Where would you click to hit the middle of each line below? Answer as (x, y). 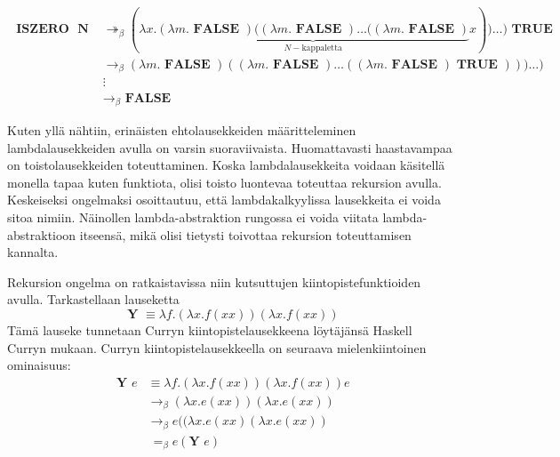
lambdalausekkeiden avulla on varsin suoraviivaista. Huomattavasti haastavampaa (230, 147)
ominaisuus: (39, 365)
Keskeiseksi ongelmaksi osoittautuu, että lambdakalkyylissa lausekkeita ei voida (224, 200)
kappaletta (322, 48)
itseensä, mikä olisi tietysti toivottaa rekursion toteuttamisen (245, 234)
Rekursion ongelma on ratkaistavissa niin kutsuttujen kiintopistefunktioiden (214, 281)
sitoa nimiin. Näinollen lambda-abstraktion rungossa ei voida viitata (193, 216)
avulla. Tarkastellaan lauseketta (93, 299)
